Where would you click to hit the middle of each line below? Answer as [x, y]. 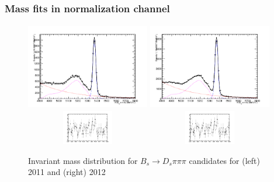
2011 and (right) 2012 [67, 172]
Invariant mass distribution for [83, 160]
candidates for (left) [224, 160]
